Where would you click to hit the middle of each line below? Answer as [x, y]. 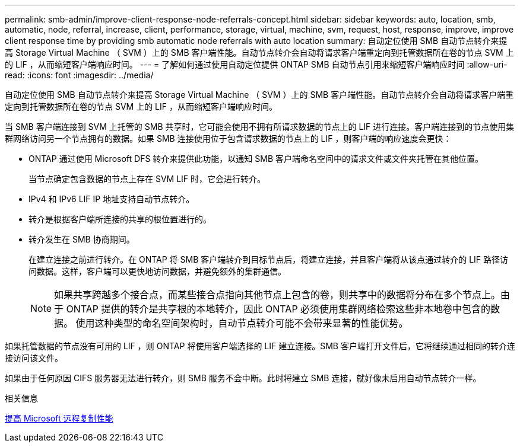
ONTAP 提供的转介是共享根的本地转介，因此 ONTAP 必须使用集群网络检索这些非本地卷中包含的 [278, 309]
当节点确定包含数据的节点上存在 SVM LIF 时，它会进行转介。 [147, 179]
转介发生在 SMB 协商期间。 [82, 239]
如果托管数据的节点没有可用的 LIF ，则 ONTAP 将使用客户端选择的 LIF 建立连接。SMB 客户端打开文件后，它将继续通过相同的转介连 [260, 346]
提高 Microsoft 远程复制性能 [59, 418]
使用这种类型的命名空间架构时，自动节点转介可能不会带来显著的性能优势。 [242, 323]
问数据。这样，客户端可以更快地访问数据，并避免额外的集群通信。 [157, 271]
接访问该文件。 [34, 358]
